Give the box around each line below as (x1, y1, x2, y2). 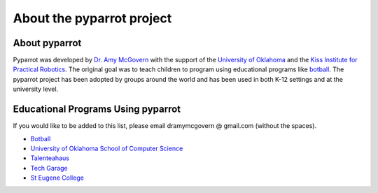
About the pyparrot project (13, 10, 172, 26)
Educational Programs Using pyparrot (13, 103, 181, 115)
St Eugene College (30, 173, 84, 182)
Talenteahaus (30, 154, 70, 162)
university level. (13, 85, 59, 94)
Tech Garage (30, 164, 68, 172)
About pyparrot (13, 37, 82, 49)
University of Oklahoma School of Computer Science (30, 144, 183, 152)
